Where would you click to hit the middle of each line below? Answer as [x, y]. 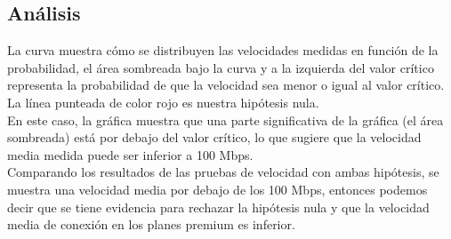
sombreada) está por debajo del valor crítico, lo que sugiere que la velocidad [214, 137]
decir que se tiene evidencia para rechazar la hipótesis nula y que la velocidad [218, 207]
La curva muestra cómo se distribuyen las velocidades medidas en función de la [223, 50]
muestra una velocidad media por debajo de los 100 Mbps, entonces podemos [217, 189]
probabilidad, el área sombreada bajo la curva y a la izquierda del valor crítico [221, 67]
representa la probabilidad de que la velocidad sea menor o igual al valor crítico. [226, 85]
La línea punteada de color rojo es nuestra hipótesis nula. [163, 102]
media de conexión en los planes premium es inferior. [151, 224]
